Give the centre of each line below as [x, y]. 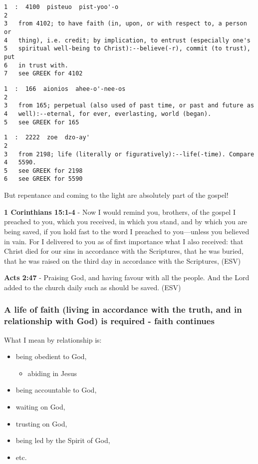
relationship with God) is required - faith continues [109, 321]
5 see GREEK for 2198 [43, 171]
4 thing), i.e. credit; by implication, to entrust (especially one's [127, 40]
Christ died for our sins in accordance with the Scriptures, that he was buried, [124, 251]
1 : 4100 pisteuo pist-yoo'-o [61, 7]
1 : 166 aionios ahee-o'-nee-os [65, 89]
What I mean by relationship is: [53, 339]
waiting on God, [40, 406]
